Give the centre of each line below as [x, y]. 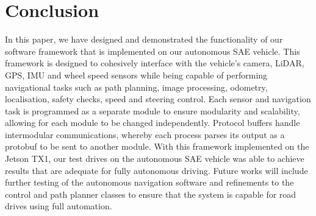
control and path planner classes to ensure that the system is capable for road [151, 194]
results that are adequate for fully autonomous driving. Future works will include [156, 170]
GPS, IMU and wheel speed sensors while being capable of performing [136, 75]
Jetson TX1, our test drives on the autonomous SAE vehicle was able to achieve [155, 159]
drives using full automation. [59, 206]
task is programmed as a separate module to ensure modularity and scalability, [153, 110]
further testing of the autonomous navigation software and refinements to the [149, 182]
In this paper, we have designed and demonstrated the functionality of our [144, 39]
